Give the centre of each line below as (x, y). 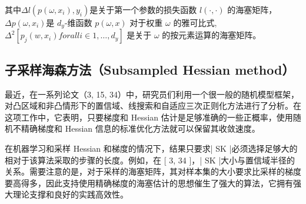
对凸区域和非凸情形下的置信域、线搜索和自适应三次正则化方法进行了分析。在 (153, 106)
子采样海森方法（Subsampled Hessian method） (150, 69)
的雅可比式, (195, 22)
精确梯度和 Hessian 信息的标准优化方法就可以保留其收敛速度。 (140, 128)
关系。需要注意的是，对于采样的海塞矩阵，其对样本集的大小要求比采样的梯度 (153, 171)
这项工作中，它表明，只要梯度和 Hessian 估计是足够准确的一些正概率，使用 (149, 117)
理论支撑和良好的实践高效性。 (70, 194)
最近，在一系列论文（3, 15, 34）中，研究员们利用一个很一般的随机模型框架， (152, 94)
